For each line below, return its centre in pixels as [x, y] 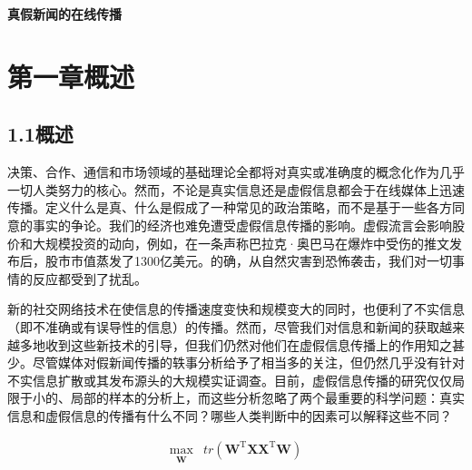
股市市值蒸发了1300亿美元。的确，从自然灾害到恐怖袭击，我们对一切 [248, 261]
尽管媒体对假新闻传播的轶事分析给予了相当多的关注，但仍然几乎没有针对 [248, 362]
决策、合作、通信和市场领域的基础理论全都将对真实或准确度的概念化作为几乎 [236, 172]
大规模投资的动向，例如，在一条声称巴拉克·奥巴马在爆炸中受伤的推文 [241, 243]
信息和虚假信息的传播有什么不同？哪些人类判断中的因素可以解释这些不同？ [230, 415]
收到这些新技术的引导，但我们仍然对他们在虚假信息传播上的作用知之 [248, 344]
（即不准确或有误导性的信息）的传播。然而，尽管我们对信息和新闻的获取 [223, 326]
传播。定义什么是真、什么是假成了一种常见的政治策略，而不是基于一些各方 [230, 207]
